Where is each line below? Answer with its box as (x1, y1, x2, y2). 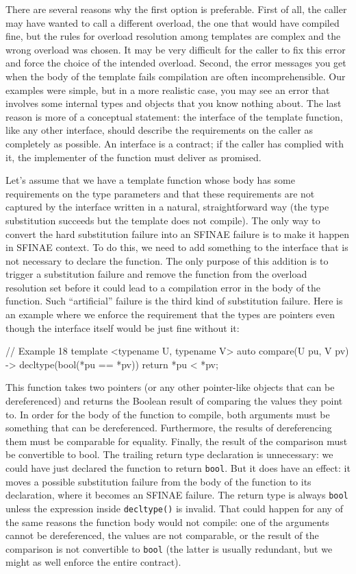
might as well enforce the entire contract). (5, 555, 181, 569)
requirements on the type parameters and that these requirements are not (5, 186, 315, 200)
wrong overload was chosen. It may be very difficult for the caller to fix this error (5, 42, 346, 56)
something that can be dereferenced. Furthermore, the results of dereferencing (5, 420, 332, 435)
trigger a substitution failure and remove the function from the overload (5, 267, 307, 281)
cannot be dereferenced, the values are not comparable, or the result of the (5, 528, 319, 542)
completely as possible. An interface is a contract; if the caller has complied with (5, 136, 344, 150)
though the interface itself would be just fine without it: (5, 320, 240, 335)
